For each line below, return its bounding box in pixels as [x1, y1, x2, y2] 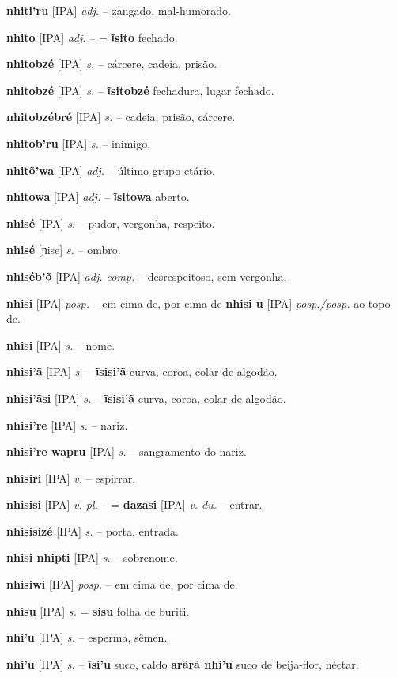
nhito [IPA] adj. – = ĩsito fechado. [6, 28, 178, 45]
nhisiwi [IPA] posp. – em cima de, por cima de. [6, 576, 238, 593]
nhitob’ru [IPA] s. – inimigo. [6, 134, 151, 151]
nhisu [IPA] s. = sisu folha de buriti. [6, 602, 190, 619]
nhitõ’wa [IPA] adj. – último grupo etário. [6, 161, 215, 178]
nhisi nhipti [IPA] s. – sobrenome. [6, 549, 178, 566]
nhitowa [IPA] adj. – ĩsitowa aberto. [6, 188, 190, 205]
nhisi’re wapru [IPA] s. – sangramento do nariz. [6, 443, 247, 460]
